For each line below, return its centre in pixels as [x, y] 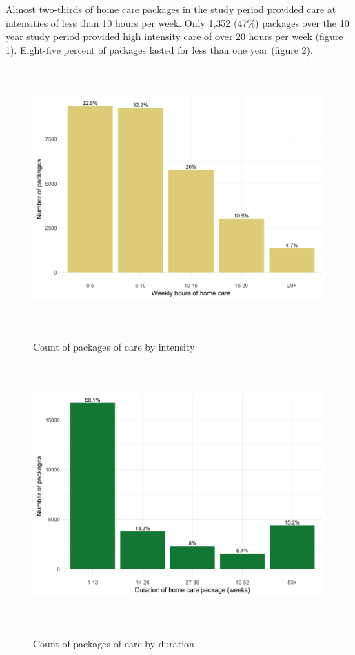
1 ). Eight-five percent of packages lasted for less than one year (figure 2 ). [159, 49]
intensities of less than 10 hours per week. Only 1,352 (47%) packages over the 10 [177, 22]
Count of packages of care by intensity [114, 346]
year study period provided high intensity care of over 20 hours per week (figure [174, 36]
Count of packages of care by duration [114, 644]
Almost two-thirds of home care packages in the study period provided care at [171, 9]
